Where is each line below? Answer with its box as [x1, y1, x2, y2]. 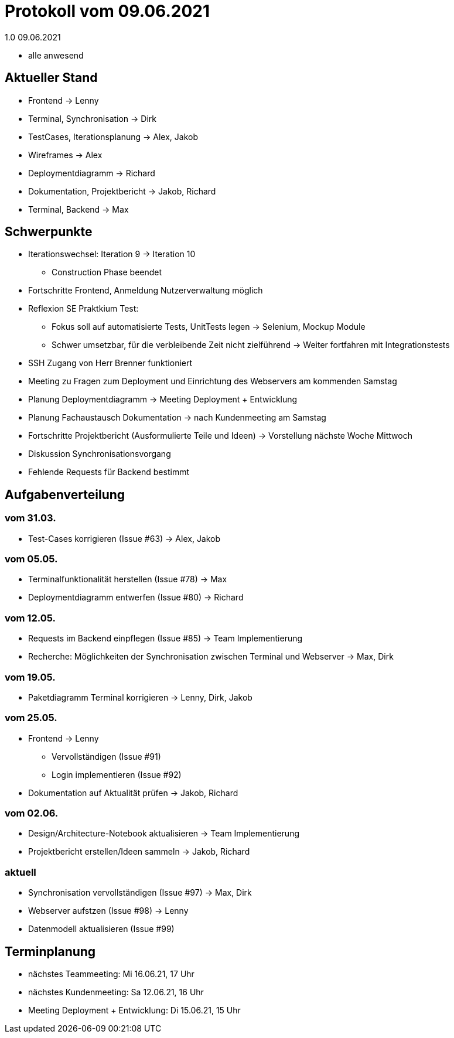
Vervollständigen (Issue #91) [52, 751, 161, 762]
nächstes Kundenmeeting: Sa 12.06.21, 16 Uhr [28, 987, 204, 997]
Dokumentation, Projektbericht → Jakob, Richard [28, 186, 216, 196]
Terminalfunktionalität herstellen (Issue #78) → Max [28, 574, 227, 585]
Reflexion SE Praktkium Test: [28, 303, 139, 314]
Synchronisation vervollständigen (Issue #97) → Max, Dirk [28, 887, 252, 898]
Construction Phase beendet [52, 267, 162, 278]
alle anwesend [28, 50, 84, 60]
